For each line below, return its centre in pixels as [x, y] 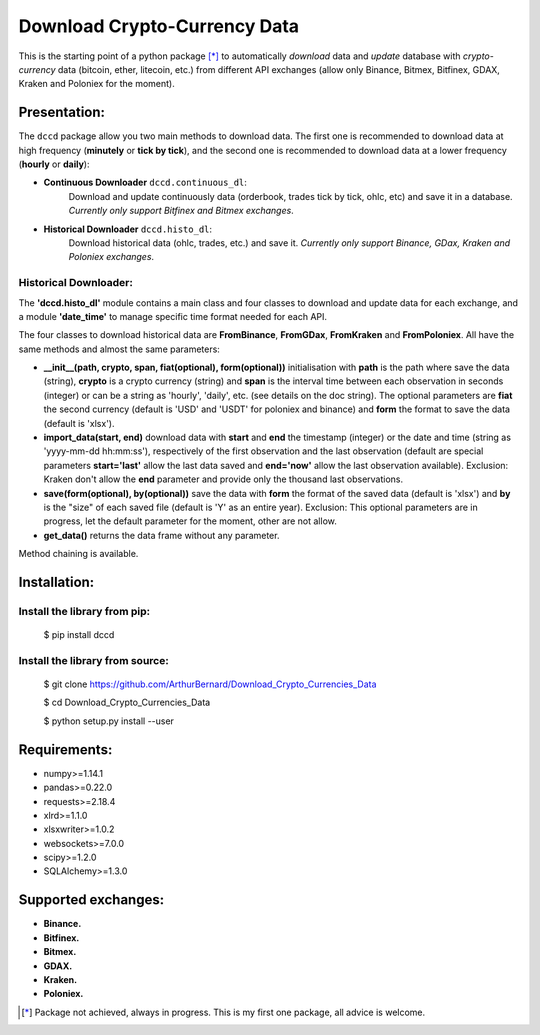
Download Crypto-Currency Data [159, 26]
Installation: [56, 581]
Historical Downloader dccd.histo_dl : [128, 229]
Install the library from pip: [84, 611]
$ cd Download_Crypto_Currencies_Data [127, 702]
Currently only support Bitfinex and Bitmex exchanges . [181, 211]
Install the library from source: [93, 660]
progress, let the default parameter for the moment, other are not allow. [190, 521]
